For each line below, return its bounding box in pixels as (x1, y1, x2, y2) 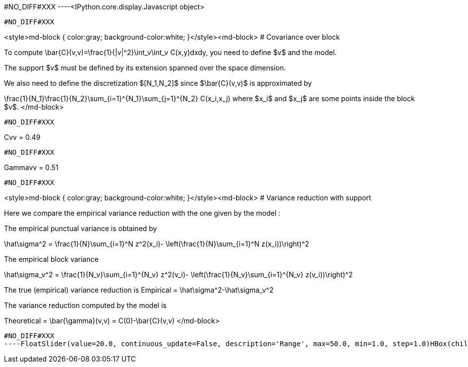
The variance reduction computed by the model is (4, 301, 167, 309)
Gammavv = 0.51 (4, 163, 58, 172)
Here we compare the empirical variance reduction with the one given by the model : (4, 209, 281, 217)
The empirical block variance (4, 255, 99, 263)
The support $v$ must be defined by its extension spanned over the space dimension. (4, 63, 286, 72)
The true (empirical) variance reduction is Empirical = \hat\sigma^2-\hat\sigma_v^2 (4, 286, 274, 294)
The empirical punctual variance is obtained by (4, 224, 157, 233)
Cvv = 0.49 (4, 133, 41, 141)
